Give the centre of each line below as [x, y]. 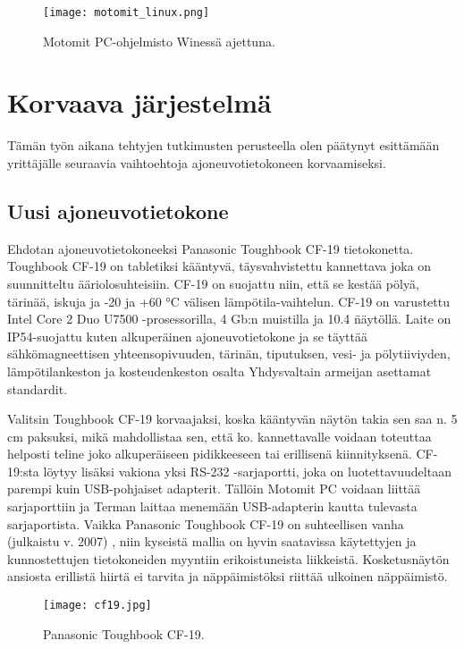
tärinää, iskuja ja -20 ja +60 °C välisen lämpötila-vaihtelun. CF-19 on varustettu [228, 301]
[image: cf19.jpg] [97, 606]
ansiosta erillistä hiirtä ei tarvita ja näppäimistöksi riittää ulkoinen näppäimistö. [228, 576]
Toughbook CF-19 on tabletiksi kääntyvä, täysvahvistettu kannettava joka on [219, 266]
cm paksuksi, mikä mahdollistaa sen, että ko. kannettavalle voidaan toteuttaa [219, 436]
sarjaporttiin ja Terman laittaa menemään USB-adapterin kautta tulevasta [212, 506]
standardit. [38, 388]
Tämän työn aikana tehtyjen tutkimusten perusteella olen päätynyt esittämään [224, 145]
